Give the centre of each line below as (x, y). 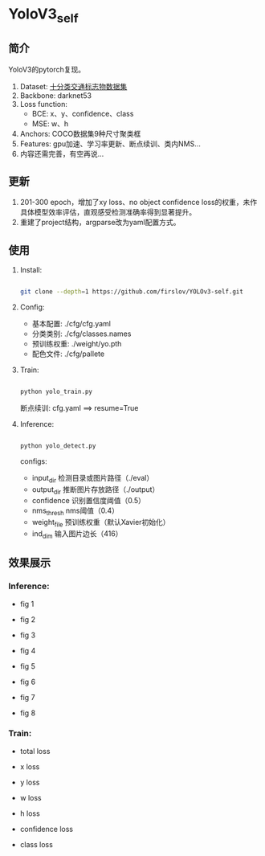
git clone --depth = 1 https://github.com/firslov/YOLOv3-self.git (131, 292)
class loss (37, 844)
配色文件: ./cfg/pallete (68, 354)
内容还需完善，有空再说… (62, 154)
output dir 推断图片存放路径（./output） (96, 490)
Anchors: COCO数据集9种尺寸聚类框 (80, 133)
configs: (34, 461)
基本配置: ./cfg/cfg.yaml (71, 324)
